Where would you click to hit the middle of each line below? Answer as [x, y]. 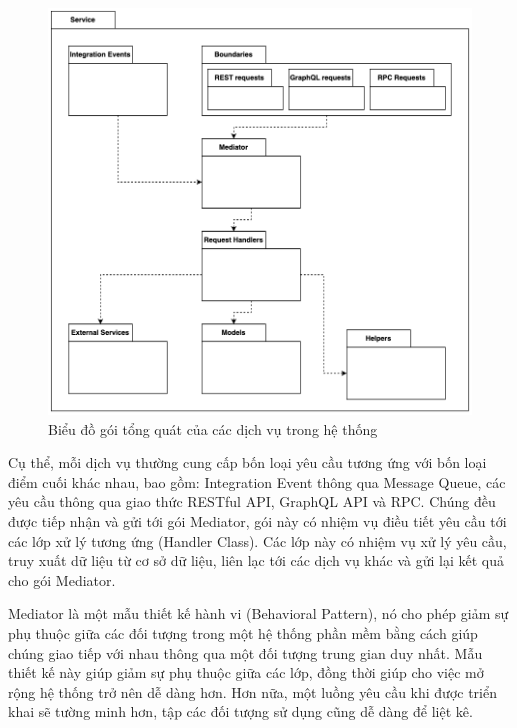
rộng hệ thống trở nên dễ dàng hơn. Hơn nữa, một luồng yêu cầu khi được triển [253, 691]
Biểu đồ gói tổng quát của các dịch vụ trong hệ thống [213, 428]
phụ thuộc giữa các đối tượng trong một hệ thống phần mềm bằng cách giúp [243, 633]
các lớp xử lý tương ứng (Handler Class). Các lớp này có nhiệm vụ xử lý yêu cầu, [257, 540]
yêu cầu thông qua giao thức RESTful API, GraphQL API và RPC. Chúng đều [252, 501]
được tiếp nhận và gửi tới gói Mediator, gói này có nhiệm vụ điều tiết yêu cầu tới [257, 521]
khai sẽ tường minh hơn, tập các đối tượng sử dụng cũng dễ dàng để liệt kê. [240, 711]
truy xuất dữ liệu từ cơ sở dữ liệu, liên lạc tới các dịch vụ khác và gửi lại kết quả [256, 560]
